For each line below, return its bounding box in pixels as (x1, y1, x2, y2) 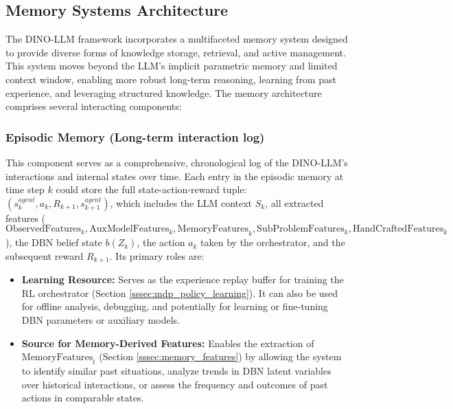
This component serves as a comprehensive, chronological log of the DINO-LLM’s (5, 155, 348, 169)
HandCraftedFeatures (352, 224, 444, 234)
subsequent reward (5, 248, 84, 263)
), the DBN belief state (5, 235, 102, 250)
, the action (137, 235, 185, 250)
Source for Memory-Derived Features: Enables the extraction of (21, 335, 314, 350)
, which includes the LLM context (110, 195, 253, 210)
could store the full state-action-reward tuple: (56, 182, 247, 197)
